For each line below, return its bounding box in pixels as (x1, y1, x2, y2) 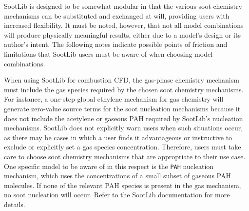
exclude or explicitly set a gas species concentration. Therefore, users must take (4, 142, 241, 152)
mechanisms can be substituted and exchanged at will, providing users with (4, 10, 230, 21)
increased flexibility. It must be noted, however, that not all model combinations (4, 20, 244, 30)
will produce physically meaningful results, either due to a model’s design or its (4, 29, 241, 40)
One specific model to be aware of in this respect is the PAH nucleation (4, 161, 214, 171)
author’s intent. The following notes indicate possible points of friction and (4, 39, 228, 49)
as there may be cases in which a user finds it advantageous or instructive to (4, 132, 232, 142)
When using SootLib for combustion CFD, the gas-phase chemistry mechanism (4, 75, 239, 85)
